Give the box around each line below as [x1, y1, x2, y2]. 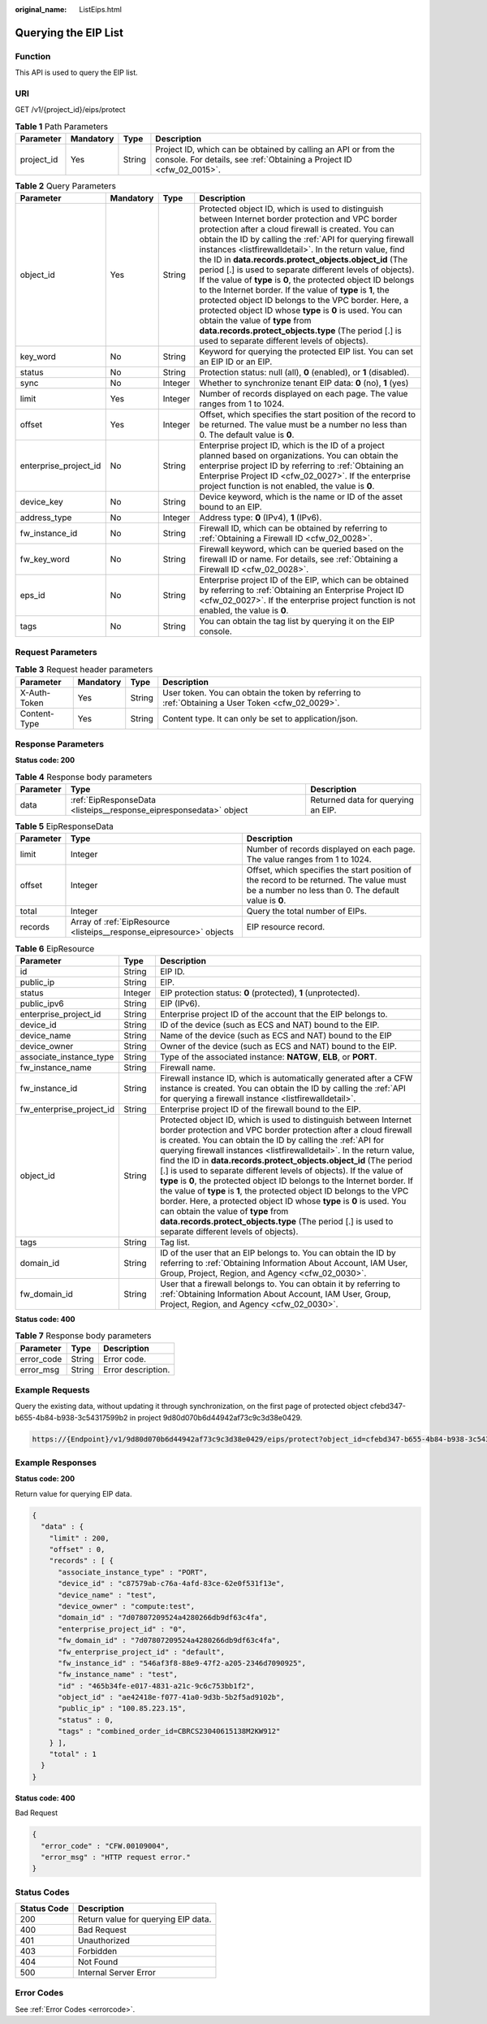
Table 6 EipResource [15, 943, 95, 954]
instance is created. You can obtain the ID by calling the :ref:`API [159, 1082, 406, 1094]
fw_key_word [19, 553, 71, 565]
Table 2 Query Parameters [15, 180, 117, 192]
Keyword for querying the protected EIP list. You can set [199, 346, 414, 358]
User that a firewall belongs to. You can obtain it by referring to [159, 1278, 401, 1289]
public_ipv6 [19, 998, 64, 1009]
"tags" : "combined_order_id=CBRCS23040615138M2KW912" [58, 1727, 281, 1736]
